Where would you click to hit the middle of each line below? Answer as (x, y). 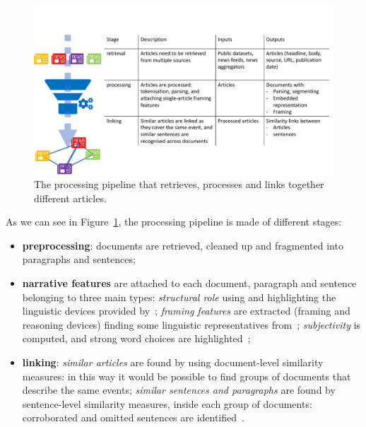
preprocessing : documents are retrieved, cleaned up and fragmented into (183, 245)
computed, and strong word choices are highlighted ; (136, 338)
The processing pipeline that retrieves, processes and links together (179, 184)
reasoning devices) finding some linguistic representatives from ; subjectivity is (191, 324)
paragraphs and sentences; (79, 259)
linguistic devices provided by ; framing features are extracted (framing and (186, 311)
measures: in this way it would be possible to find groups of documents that (187, 376)
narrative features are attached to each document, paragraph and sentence (189, 283)
